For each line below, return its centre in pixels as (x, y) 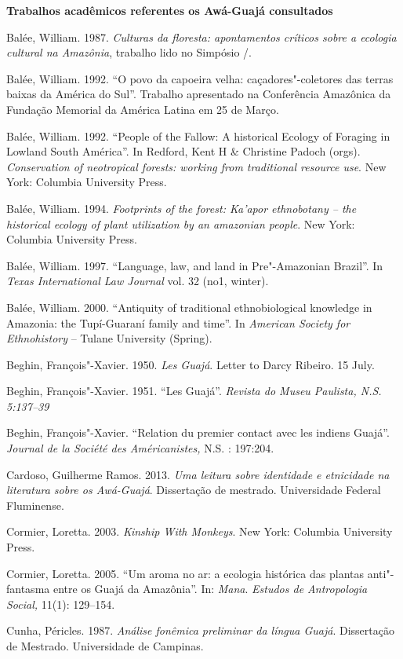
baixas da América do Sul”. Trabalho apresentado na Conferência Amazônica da (199, 94)
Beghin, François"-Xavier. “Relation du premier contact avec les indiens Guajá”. (198, 432)
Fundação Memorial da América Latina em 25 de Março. (143, 109)
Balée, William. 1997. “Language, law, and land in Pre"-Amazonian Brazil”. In (195, 265)
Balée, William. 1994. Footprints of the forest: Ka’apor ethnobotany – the (182, 208)
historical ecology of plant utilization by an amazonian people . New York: (181, 223)
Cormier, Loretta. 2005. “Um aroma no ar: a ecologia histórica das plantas (185, 573)
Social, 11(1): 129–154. (61, 604)
